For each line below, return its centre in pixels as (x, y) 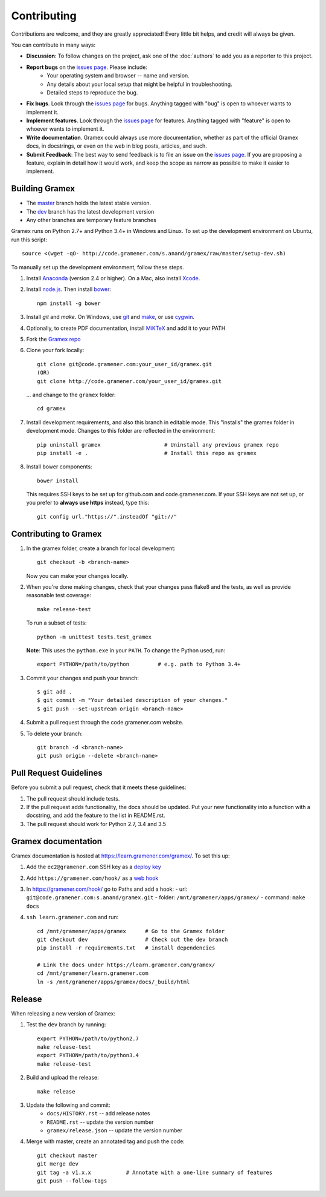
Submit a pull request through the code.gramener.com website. (105, 723)
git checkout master (67, 1155)
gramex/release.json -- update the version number (114, 1130)
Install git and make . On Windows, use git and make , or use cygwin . (110, 317)
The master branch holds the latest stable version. (89, 203)
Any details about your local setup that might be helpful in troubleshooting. (139, 84)
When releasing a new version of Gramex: (63, 1013)
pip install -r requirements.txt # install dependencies (126, 948)
